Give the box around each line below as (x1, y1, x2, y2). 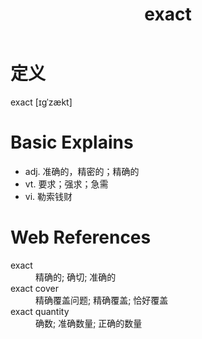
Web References (10, 226, 152, 249)
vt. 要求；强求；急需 (24, 178, 109, 190)
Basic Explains (10, 131, 134, 154)
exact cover (10, 282, 60, 294)
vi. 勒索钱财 (24, 190, 73, 202)
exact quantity (10, 305, 70, 317)
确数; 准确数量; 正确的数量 (35, 317, 143, 329)
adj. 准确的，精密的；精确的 (24, 165, 140, 177)
